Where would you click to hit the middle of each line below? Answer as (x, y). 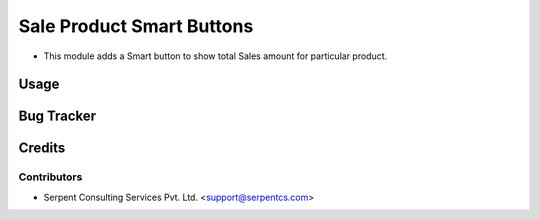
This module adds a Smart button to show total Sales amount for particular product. (215, 56)
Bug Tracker (57, 116)
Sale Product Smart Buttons (136, 26)
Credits (42, 148)
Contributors (50, 177)
